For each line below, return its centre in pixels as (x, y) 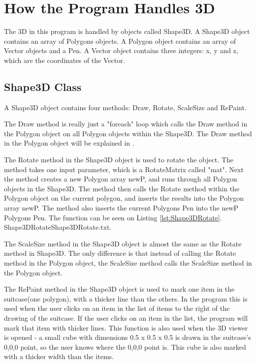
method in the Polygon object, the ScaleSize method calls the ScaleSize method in (128, 263)
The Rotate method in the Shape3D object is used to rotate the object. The (119, 160)
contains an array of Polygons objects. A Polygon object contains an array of (120, 41)
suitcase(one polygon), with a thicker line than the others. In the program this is (126, 298)
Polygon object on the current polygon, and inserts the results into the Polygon (124, 198)
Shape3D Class (43, 86)
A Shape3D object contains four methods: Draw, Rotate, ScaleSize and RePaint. (125, 107)
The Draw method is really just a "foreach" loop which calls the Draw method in (126, 124)
